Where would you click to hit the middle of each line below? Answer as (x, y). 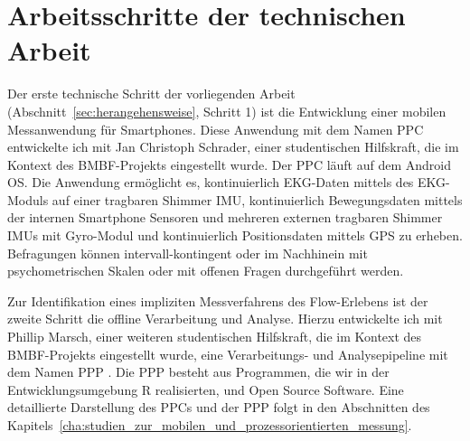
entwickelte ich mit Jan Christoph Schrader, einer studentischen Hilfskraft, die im (233, 147)
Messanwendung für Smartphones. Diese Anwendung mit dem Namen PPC (216, 129)
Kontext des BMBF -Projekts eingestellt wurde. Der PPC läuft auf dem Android (230, 164)
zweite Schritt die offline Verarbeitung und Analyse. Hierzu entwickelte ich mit (225, 319)
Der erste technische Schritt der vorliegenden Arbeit (151, 94)
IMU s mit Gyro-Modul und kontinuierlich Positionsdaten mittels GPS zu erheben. (235, 235)
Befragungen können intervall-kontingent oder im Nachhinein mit (188, 253)
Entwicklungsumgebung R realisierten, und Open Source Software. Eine (206, 389)
